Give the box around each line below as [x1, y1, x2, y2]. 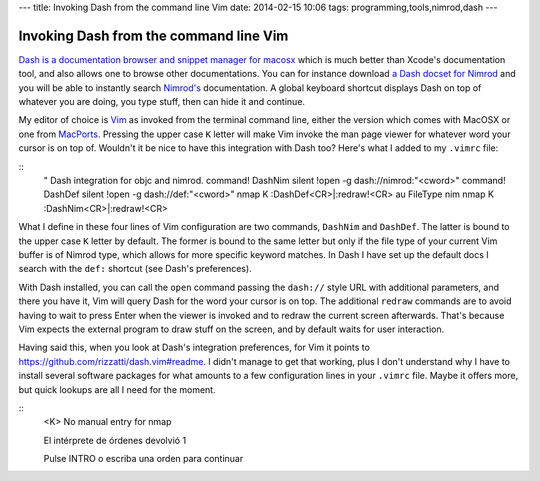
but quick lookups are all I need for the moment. [18, 383, 216, 395]
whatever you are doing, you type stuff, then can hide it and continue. [18, 96, 305, 108]
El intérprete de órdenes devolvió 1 [43, 434, 187, 446]
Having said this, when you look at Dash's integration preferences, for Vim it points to [18, 341, 370, 354]
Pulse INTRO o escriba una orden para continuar [43, 453, 244, 465]
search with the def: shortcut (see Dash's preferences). [18, 263, 252, 275]
